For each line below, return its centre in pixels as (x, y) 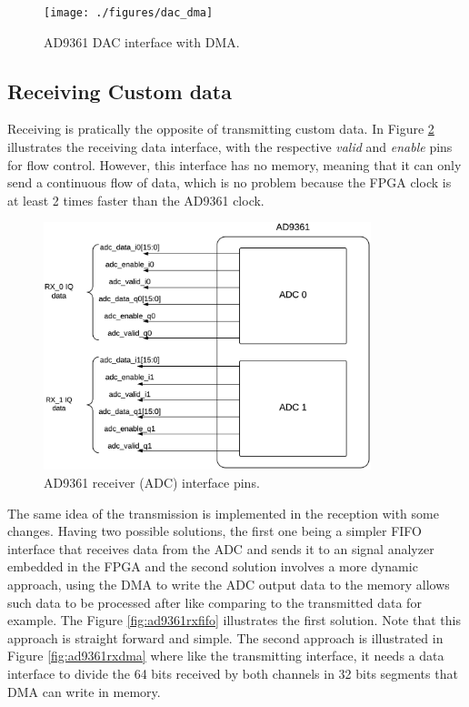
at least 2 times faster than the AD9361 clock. (136, 200)
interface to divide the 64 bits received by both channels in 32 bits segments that (233, 673)
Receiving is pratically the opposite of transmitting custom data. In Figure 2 (221, 129)
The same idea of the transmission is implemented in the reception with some (223, 513)
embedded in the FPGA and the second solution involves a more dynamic (213, 566)
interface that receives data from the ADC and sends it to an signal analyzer (221, 548)
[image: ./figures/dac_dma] (129, 13)
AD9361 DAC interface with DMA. (142, 41)
